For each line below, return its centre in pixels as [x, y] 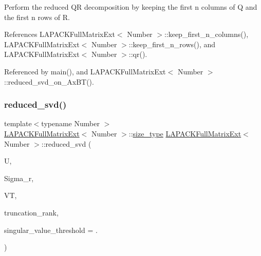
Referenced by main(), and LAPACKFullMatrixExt [85, 71]
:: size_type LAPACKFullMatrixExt [185, 133]
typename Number [70, 123]
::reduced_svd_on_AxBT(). [49, 81]
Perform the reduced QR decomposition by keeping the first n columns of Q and [131, 7]
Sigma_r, [19, 178]
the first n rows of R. [37, 17]
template [18, 123]
